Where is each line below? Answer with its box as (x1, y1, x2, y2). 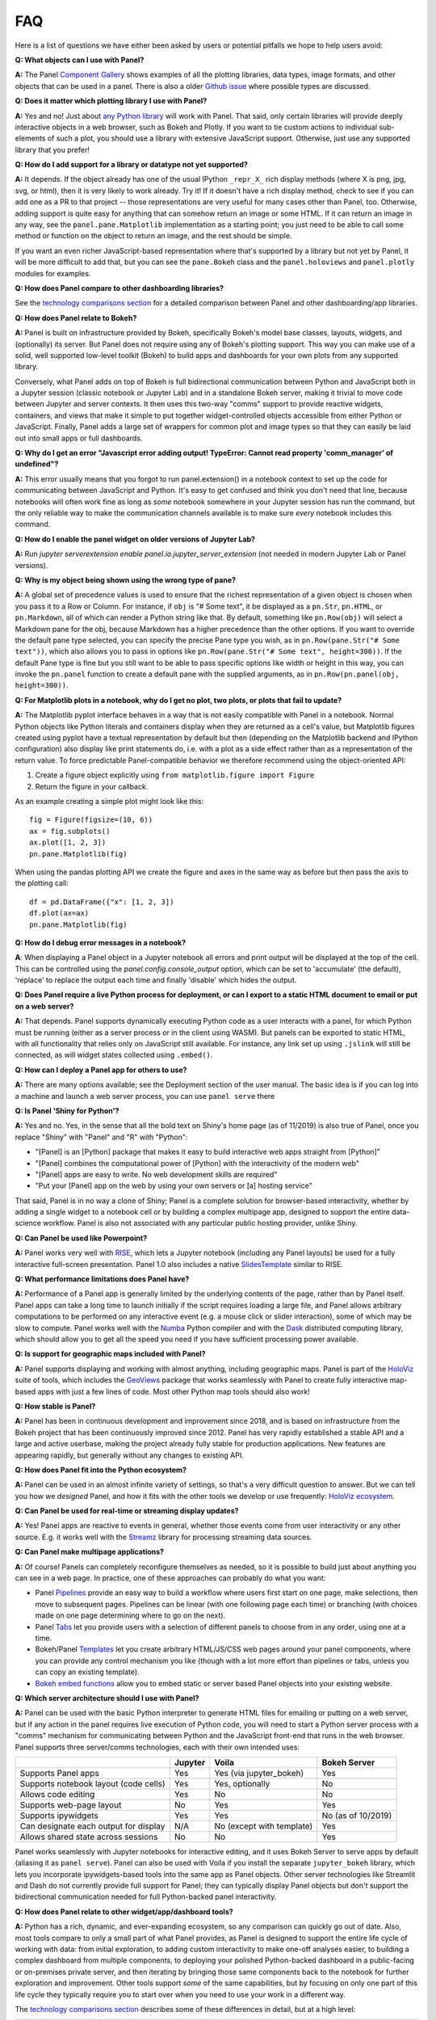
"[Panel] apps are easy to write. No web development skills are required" (35, 1169, 278, 1179)
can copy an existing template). (35, 1667, 140, 1677)
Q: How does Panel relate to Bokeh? (15, 313, 137, 322)
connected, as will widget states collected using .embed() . (15, 1050, 213, 1060)
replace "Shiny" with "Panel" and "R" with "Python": (15, 1132, 188, 1142)
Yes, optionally (214, 1778, 270, 1789)
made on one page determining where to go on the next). (35, 1610, 226, 1620)
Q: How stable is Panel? (15, 1401, 96, 1411)
